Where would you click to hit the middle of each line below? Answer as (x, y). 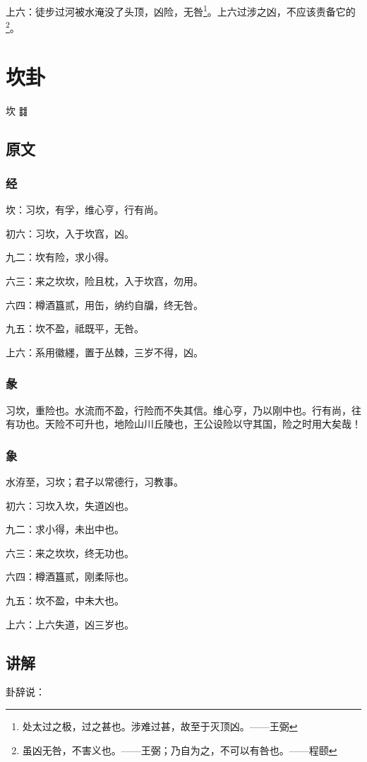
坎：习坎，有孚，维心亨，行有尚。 (85, 210)
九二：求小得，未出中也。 (65, 529)
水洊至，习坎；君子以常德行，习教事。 (95, 481)
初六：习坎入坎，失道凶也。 (70, 505)
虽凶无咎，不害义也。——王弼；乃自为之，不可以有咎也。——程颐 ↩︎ (180, 750)
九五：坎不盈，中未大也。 (65, 600)
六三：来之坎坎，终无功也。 (70, 552)
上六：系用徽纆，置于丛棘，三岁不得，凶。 (104, 352)
